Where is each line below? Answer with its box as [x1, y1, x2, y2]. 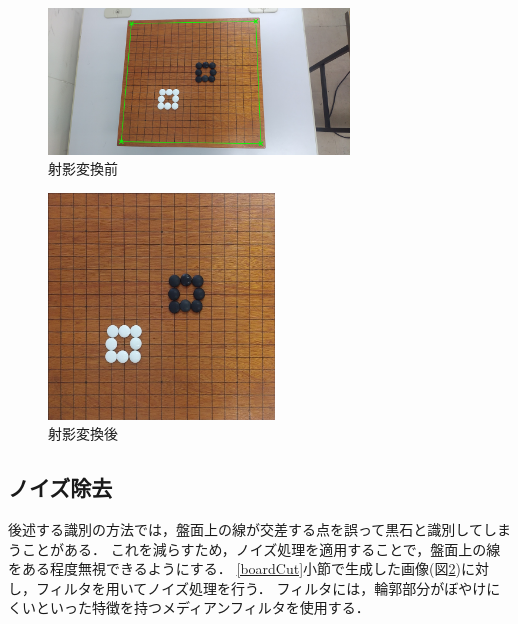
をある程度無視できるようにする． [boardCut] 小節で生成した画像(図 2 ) [8, 558, 462, 579]
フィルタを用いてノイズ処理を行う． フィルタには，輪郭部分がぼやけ [35, 577, 487, 598]
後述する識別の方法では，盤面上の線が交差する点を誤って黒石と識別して [8, 519, 483, 540]
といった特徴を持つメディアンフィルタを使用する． [35, 597, 370, 618]
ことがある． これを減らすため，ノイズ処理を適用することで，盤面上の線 [21, 538, 501, 559]
